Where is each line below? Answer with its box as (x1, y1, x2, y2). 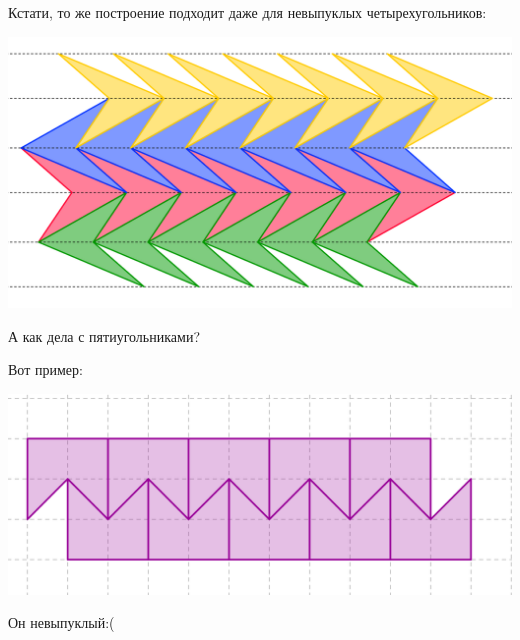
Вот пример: (8, 359, 83, 380)
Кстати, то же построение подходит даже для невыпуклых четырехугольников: (8, 2, 487, 22)
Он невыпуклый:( (8, 612, 115, 633)
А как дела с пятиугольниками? (8, 325, 200, 346)
